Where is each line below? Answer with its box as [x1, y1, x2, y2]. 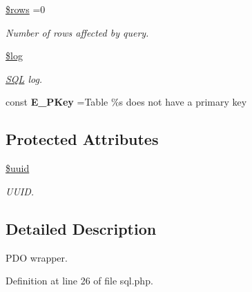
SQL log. [6, 71, 43, 86]
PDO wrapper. [6, 250, 68, 264]
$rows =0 [6, 2, 46, 16]
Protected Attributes [6, 128, 159, 150]
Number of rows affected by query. [6, 25, 149, 39]
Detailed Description [6, 217, 157, 239]
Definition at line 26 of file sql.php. [6, 273, 153, 288]
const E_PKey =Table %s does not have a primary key [6, 95, 247, 109]
